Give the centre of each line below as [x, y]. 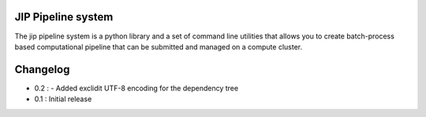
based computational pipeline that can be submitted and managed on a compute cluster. [159, 46]
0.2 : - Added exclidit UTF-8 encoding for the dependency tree [136, 88]
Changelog [42, 69]
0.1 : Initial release [63, 99]
